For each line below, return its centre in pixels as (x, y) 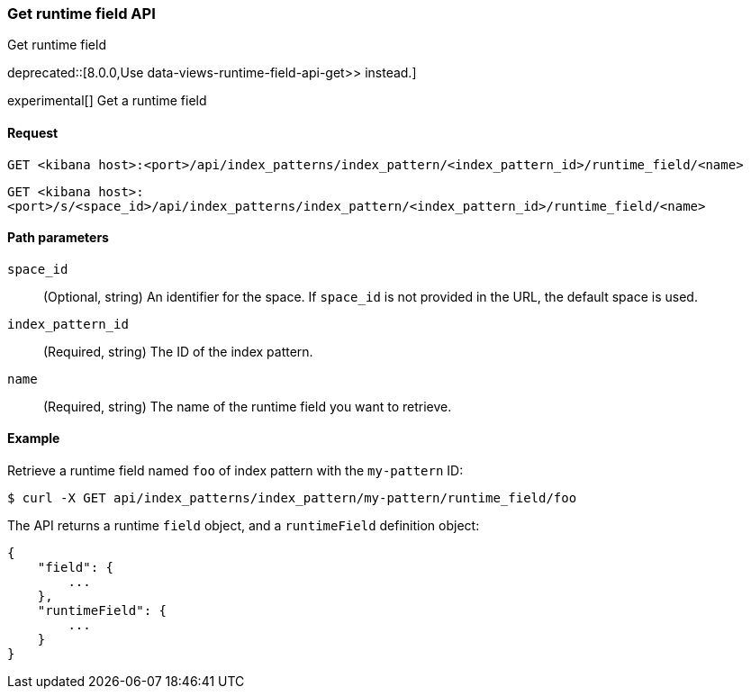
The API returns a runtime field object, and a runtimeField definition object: (244, 526)
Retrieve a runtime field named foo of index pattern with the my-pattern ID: (235, 471)
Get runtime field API (81, 14)
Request (33, 132)
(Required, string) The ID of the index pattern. (178, 351)
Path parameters (58, 238)
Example (34, 438)
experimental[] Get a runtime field (107, 101)
